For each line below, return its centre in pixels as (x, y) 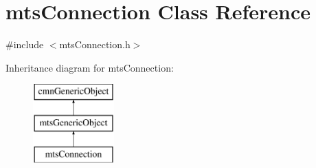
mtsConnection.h (95, 44)
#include (25, 44)
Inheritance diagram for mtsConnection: (90, 67)
